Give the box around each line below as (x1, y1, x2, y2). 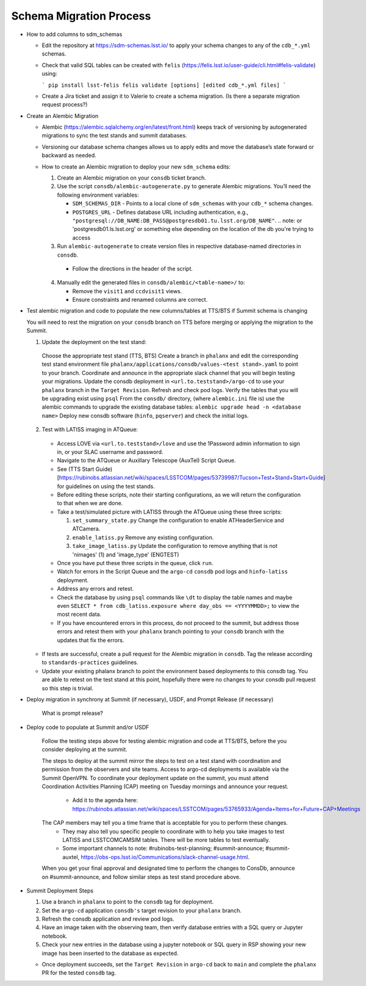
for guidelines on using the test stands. (57, 483, 155, 490)
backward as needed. (41, 152, 97, 159)
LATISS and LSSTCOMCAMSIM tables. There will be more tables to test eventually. (62, 836, 270, 843)
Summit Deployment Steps (26, 886, 94, 894)
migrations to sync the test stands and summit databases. (41, 132, 187, 139)
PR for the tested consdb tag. (41, 969, 116, 977)
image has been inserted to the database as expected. (41, 949, 179, 957)
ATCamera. (72, 525, 101, 533)
